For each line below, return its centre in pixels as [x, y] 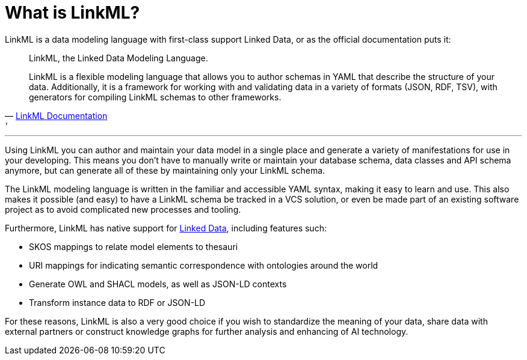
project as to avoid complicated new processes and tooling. [123, 209]
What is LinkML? [72, 13]
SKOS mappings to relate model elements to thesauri [134, 246]
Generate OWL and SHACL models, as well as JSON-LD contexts [158, 284]
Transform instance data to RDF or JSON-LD [117, 302]
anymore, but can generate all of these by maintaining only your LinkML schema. [165, 170]
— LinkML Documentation [56, 115]
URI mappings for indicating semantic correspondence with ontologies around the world [204, 265]
